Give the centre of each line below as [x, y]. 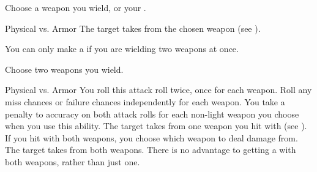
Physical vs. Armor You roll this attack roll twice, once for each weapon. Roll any [158, 90]
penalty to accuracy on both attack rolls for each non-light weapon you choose [152, 114]
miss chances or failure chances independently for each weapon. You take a [145, 101]
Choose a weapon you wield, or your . [76, 7]
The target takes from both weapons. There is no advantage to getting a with [151, 150]
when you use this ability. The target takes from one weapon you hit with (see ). [156, 126]
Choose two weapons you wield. [64, 69]
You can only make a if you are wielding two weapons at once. [122, 49]
